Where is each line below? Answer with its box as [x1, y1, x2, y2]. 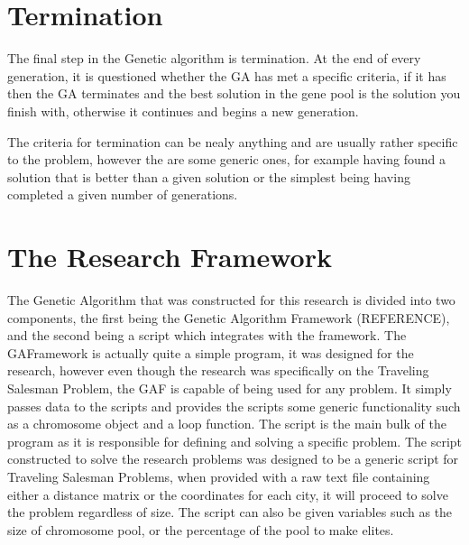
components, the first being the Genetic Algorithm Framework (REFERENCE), [7, 308, 450, 327]
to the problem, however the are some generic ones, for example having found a [7, 150, 446, 169]
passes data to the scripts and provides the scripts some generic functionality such [7, 396, 461, 415]
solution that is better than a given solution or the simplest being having [7, 167, 410, 186]
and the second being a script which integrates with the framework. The [7, 326, 407, 345]
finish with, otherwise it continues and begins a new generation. [7, 101, 359, 120]
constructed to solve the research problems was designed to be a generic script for [7, 449, 459, 468]
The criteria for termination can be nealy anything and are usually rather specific [7, 132, 458, 151]
